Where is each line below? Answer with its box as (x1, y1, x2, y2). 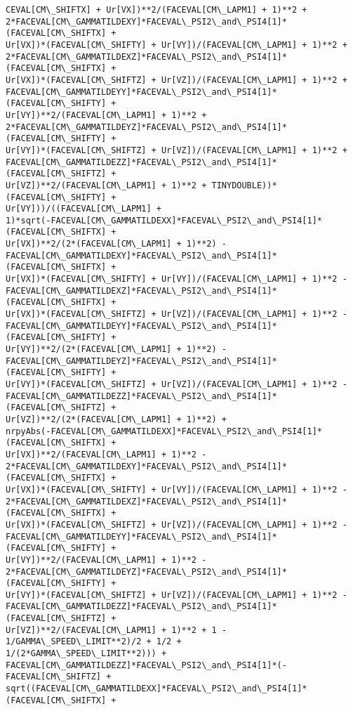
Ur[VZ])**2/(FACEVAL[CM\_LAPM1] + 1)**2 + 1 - (6, 625, 227, 635)
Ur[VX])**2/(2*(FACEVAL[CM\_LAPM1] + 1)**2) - (6, 239, 227, 249)
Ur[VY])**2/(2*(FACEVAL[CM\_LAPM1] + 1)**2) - (6, 344, 227, 355)
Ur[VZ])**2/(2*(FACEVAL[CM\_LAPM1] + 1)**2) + (6, 414, 227, 424)
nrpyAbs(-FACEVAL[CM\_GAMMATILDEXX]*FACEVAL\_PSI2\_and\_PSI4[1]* (6, 426, 323, 436)
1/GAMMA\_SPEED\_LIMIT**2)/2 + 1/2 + (6, 637, 182, 647)
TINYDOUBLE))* (211, 180, 277, 190)
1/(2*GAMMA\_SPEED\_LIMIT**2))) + (6, 648, 167, 659)
